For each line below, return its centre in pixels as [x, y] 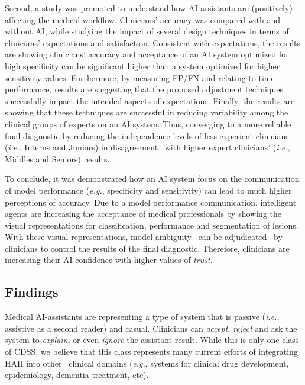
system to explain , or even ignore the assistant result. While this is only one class [152, 340]
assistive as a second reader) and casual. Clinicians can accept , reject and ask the [151, 328]
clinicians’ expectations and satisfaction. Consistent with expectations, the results [153, 42]
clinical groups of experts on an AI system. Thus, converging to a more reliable [148, 123]
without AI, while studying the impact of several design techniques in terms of [147, 31]
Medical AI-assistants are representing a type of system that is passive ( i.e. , [142, 317]
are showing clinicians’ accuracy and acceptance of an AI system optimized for [147, 54]
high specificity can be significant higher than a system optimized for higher [142, 65]
